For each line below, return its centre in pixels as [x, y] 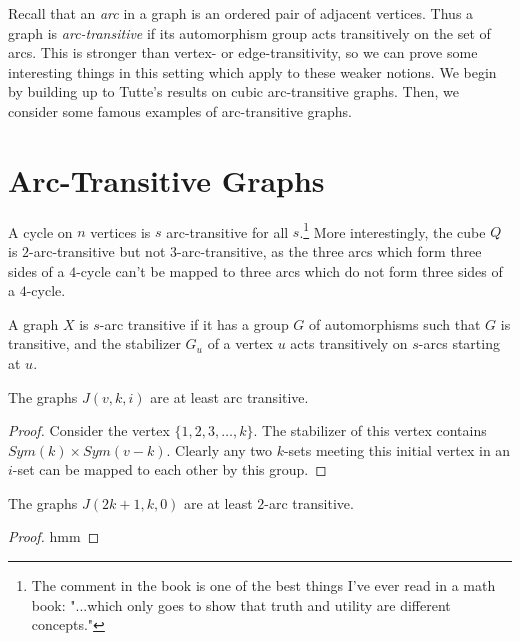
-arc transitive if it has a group [194, 323]
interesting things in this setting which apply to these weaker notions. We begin [252, 71]
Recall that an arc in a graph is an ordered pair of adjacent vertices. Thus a [241, 13]
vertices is [120, 231]
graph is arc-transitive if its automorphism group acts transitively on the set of [249, 32]
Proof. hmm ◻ [54, 536]
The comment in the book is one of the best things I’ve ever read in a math [263, 585]
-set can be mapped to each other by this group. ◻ [169, 469]
